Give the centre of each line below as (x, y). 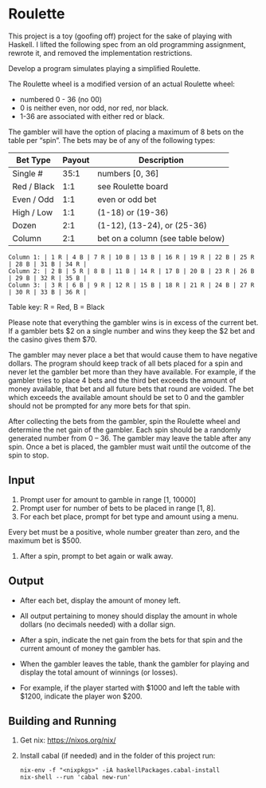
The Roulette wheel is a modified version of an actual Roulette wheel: (121, 84)
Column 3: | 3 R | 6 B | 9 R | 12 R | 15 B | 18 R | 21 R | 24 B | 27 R (131, 285)
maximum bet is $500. (45, 541)
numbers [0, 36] (128, 173)
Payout (76, 160)
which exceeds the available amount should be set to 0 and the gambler (126, 397)
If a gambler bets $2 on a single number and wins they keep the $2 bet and (132, 331)
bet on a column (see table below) (161, 238)
